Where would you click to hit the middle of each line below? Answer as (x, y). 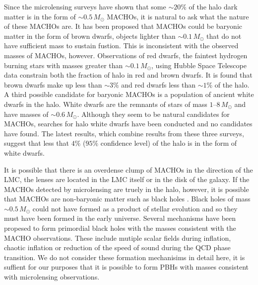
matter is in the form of (40, 16)
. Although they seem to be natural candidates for (153, 114)
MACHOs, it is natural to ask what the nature (178, 16)
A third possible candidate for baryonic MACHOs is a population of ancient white (129, 94)
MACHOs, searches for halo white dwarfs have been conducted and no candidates (128, 124)
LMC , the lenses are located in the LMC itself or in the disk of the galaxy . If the (127, 179)
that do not (224, 36)
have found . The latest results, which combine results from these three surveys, (124, 133)
